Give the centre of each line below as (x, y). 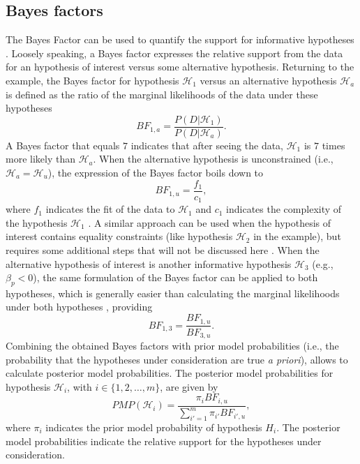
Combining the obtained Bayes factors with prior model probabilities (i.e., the (172, 346)
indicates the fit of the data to (110, 209)
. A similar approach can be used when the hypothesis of (210, 222)
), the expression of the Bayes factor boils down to (156, 173)
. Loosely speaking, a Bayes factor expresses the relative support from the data (174, 53)
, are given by (189, 386)
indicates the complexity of (284, 209)
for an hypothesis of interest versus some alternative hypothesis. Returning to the (180, 67)
